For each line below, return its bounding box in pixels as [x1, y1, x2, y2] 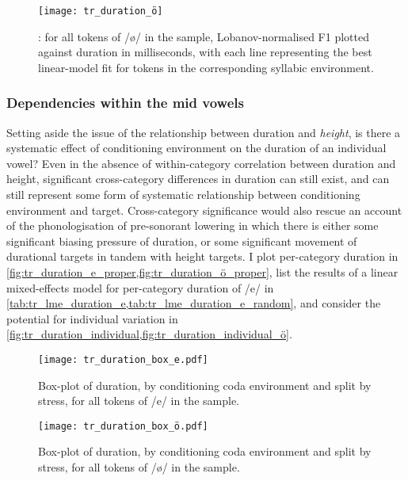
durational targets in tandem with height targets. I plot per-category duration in [6, 248, 398, 265]
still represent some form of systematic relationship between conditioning [6, 186, 360, 203]
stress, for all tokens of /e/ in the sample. [38, 392, 239, 409]
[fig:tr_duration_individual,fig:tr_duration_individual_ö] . [6, 326, 292, 342]
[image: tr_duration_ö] [38, 6, 163, 17]
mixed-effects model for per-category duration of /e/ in [6, 279, 274, 296]
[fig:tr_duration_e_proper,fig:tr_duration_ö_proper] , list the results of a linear [6, 264, 398, 280]
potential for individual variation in [6, 310, 178, 326]
